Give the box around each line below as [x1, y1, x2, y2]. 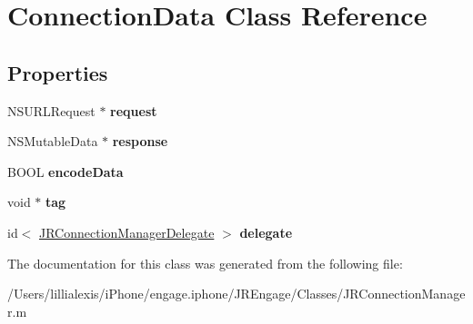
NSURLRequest [7, 101, 96, 120]
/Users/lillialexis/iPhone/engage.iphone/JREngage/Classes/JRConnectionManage [7, 284, 466, 303]
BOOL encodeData [7, 162, 124, 181]
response [112, 132, 168, 151]
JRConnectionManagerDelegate [39, 222, 215, 241]
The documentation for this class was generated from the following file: [7, 253, 403, 272]
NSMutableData [7, 132, 98, 151]
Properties [7, 58, 108, 86]
